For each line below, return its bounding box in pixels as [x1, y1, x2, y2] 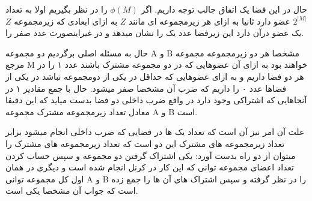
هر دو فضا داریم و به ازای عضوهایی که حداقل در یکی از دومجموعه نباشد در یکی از [5, 70, 304, 82]
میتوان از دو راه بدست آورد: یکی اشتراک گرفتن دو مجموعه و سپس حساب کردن [5, 149, 296, 161]
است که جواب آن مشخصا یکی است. [5, 184, 138, 197]
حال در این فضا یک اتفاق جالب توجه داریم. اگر [141, 3, 307, 15]
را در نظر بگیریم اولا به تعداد [5, 3, 108, 15]
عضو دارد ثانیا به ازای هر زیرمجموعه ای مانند [128, 14, 290, 27]
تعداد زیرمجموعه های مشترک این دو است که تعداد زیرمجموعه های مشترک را [5, 137, 285, 149]
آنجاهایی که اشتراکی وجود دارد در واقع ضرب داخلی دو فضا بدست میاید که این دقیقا [5, 94, 307, 106]
